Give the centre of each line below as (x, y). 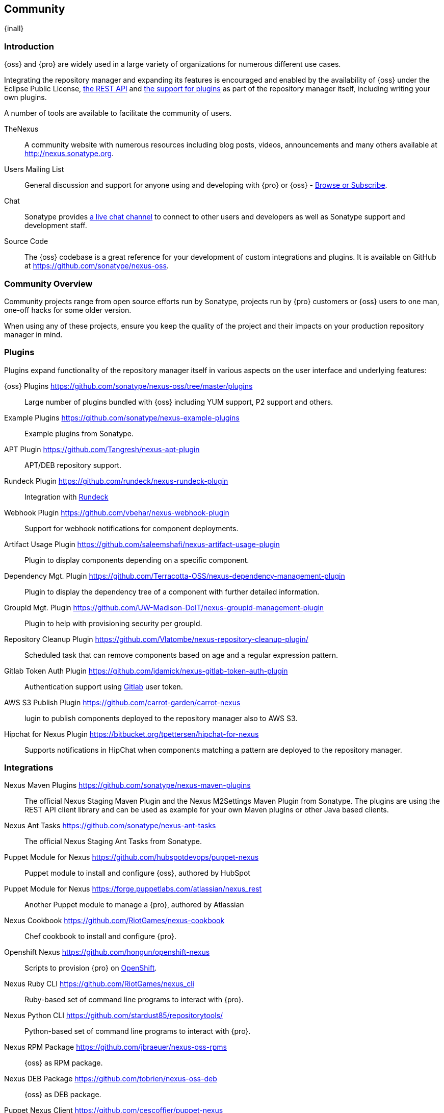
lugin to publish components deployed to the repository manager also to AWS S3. (161, 718)
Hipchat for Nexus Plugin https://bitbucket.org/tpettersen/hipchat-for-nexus (132, 734)
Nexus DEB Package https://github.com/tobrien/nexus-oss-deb (111, 1079)
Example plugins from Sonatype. (79, 433)
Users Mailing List (34, 169)
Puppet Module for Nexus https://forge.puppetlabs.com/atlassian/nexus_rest (133, 889)
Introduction (29, 46)
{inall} (14, 29)
